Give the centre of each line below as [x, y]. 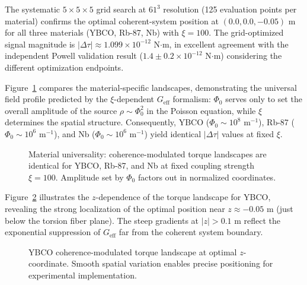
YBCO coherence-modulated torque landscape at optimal [133, 251]
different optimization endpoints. [64, 67]
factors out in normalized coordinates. [207, 177]
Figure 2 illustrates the [47, 197]
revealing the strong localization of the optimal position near [115, 208]
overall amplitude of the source [61, 110]
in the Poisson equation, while [201, 110]
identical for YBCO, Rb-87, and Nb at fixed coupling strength [141, 165]
